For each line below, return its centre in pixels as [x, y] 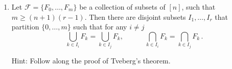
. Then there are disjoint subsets [135, 16]
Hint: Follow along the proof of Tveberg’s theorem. [91, 60]
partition [25, 27]
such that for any [100, 27]
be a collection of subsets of [122, 7]
